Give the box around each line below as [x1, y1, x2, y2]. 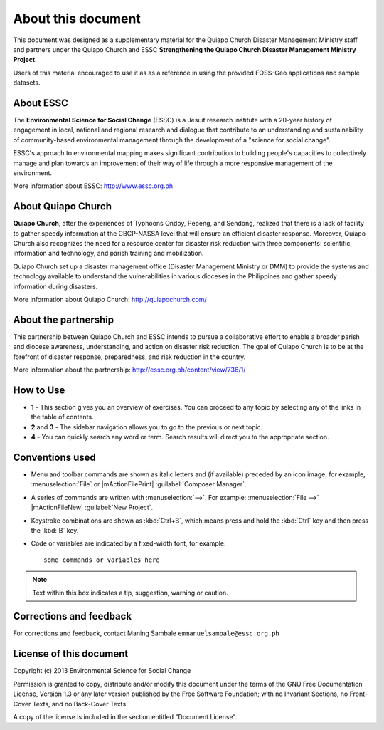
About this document [13, 11, 142, 26]
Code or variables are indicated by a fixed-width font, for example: [31, 539, 226, 548]
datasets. [13, 78, 41, 87]
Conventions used [13, 451, 96, 463]
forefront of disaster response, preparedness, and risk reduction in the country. [13, 353, 246, 361]
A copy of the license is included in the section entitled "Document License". [13, 712, 238, 721]
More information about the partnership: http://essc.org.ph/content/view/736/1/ [13, 365, 246, 374]
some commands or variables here [43, 556, 160, 564]
